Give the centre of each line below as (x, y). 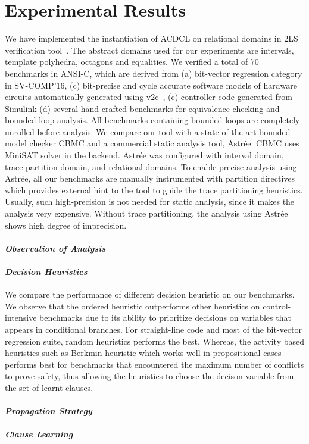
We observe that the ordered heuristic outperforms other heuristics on (132, 306)
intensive (21, 318)
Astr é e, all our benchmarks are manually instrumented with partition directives (150, 178)
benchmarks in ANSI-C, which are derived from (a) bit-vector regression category (154, 73)
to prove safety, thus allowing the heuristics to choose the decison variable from (149, 376)
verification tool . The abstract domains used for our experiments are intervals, (149, 50)
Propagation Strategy (49, 411)
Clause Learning (39, 434)
